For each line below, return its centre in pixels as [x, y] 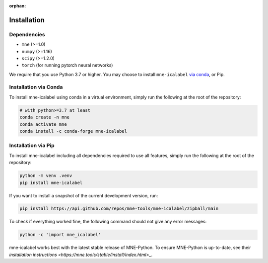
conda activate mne [43, 124]
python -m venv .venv [46, 176]
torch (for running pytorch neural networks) [67, 65]
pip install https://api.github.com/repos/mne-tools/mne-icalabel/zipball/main [119, 209]
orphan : [18, 6]
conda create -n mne [44, 117]
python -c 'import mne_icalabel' [60, 235]
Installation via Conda [36, 87]
